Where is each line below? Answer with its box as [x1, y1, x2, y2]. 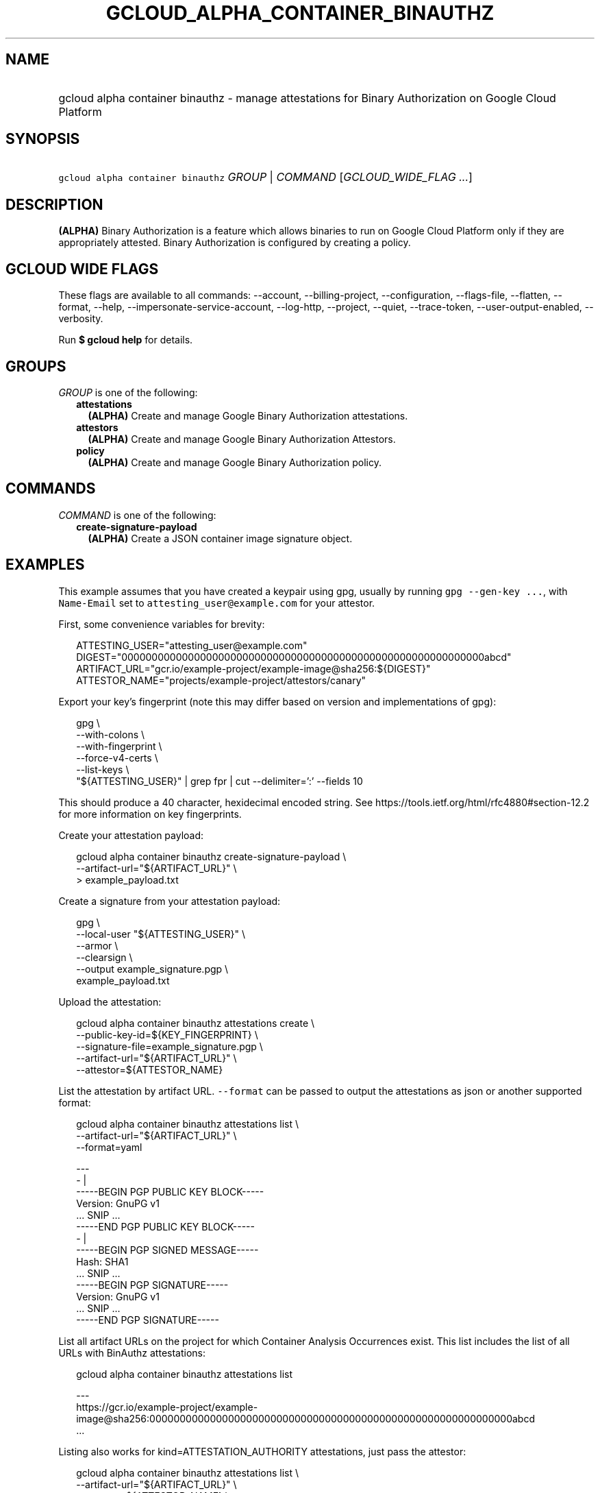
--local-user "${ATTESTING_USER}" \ [76, 927, 245, 940]
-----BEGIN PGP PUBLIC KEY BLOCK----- [76, 1185, 264, 1198]
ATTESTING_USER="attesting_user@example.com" [76, 639, 308, 651]
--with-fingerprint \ [76, 740, 162, 752]
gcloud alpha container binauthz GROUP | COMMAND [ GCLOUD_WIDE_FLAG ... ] [58, 170, 473, 184]
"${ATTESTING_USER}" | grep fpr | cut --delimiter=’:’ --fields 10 [76, 775, 363, 787]
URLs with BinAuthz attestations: [58, 1346, 205, 1359]
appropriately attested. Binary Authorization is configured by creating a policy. [58, 236, 411, 249]
